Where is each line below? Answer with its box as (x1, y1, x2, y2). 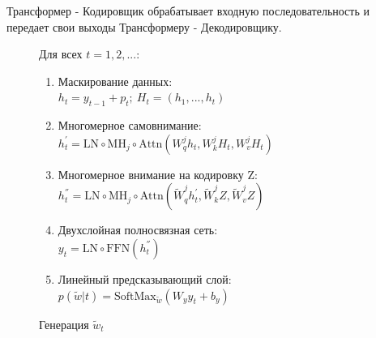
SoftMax (113, 290, 156, 302)
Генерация (39, 315, 89, 332)
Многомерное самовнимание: (58, 117, 202, 134)
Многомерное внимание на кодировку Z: (58, 165, 258, 182)
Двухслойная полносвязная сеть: (58, 221, 218, 238)
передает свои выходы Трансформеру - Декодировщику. (6, 18, 282, 35)
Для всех (39, 45, 83, 62)
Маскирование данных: (58, 72, 173, 89)
